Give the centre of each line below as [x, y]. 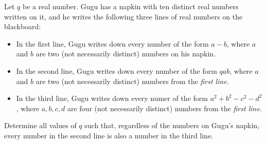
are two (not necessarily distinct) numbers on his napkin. [126, 54]
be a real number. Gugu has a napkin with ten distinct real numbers [130, 6]
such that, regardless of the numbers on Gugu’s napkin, [172, 125]
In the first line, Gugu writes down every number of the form [112, 43]
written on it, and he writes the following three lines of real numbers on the [123, 16]
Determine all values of [40, 125]
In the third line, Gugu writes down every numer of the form [112, 98]
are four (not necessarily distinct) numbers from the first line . [164, 108]
